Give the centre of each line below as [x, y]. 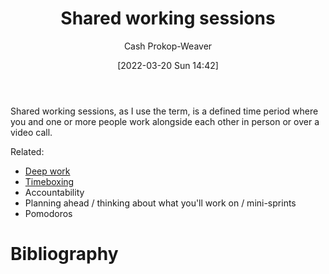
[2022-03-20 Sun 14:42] [168, 65]
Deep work [47, 171]
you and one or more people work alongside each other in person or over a [165, 121]
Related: [27, 151]
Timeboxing [49, 181]
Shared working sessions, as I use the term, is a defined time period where [164, 111]
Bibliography [64, 254]
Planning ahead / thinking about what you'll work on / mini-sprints [160, 203]
